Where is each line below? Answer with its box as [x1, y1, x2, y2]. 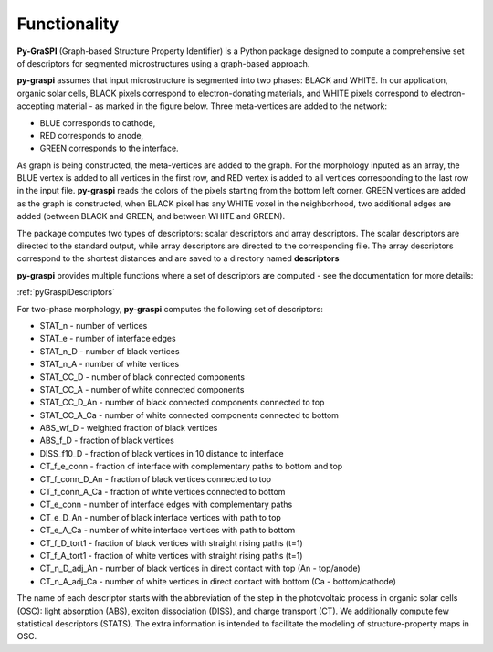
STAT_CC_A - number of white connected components [39, 384, 245, 394]
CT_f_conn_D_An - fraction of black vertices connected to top [39, 473, 272, 484]
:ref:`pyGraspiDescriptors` [16, 287, 116, 298]
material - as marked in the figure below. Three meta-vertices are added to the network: [56, 100, 388, 111]
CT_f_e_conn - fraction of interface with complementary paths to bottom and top [39, 461, 343, 472]
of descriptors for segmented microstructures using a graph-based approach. [16, 58, 310, 68]
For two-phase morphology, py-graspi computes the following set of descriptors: [16, 303, 323, 314]
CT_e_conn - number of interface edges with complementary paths [39, 499, 293, 510]
